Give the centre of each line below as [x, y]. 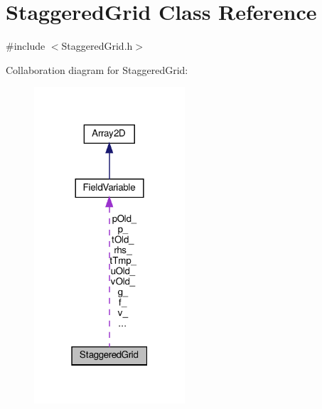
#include [26, 46]
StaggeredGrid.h [97, 46]
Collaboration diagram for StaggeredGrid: [97, 69]
